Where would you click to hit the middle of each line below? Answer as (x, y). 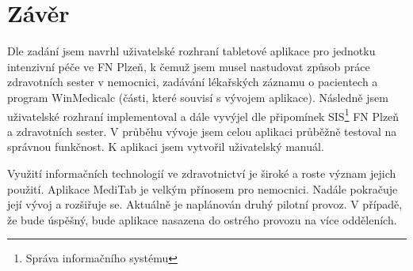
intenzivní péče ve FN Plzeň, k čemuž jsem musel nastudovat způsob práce (189, 66)
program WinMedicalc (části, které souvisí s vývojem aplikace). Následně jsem (198, 97)
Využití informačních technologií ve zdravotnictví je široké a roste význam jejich (202, 173)
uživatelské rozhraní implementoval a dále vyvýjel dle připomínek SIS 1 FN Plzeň (203, 115)
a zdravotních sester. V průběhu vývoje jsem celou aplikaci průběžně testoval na (202, 131)
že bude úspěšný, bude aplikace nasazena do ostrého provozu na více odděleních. (202, 219)
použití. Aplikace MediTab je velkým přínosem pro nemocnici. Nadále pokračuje (203, 188)
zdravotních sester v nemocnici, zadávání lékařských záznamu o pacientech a (193, 82)
